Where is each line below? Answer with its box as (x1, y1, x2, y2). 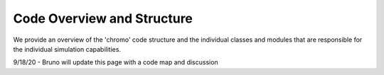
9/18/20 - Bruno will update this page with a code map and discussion (13, 58, 218, 67)
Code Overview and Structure (13, 11, 193, 26)
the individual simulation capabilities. (13, 45, 121, 53)
